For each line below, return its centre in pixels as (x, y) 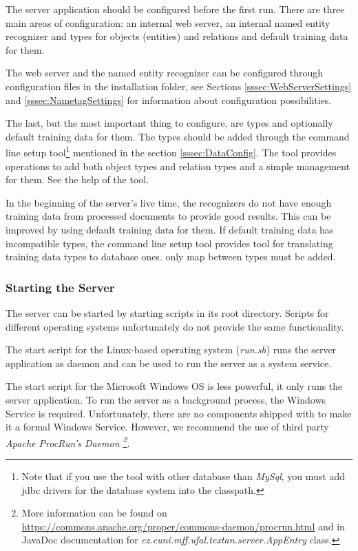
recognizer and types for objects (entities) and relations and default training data (177, 36)
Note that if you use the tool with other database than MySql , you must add (183, 476)
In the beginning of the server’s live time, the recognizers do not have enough (169, 202)
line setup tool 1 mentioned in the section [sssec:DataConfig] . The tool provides (171, 151)
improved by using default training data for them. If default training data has (170, 229)
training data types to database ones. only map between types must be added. (171, 257)
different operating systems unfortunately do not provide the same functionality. (175, 326)
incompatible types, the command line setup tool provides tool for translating (169, 243)
